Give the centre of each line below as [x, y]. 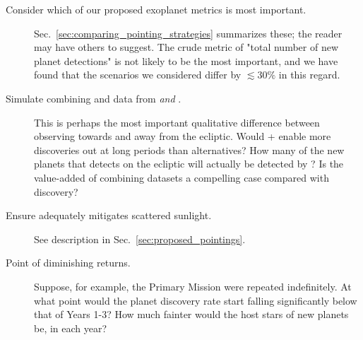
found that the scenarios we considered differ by [138, 75]
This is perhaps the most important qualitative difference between [177, 122]
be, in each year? [71, 328]
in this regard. [309, 75]
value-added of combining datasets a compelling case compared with [181, 177]
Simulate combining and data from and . [94, 98]
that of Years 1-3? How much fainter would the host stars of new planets [191, 314]
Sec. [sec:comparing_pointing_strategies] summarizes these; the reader [188, 33]
